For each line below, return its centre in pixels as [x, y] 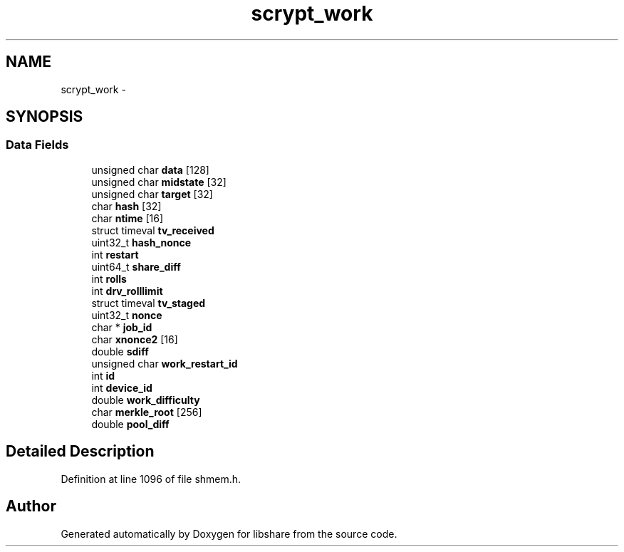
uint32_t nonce [127, 315]
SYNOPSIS [45, 117]
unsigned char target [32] [152, 194]
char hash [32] [126, 206]
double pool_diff [130, 424]
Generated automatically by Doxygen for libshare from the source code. [229, 533]
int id [103, 375]
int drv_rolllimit [127, 291]
